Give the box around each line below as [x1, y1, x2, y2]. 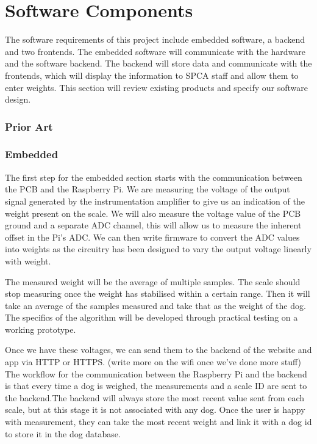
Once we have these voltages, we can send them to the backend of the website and [5, 343, 312, 356]
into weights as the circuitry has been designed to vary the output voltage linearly [5, 242, 312, 255]
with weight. [5, 254, 51, 267]
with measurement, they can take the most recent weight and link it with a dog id [5, 415, 312, 428]
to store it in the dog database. [5, 427, 121, 440]
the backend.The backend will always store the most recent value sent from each [5, 391, 305, 404]
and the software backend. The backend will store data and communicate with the [5, 57, 312, 70]
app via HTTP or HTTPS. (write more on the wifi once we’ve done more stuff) [5, 355, 301, 368]
